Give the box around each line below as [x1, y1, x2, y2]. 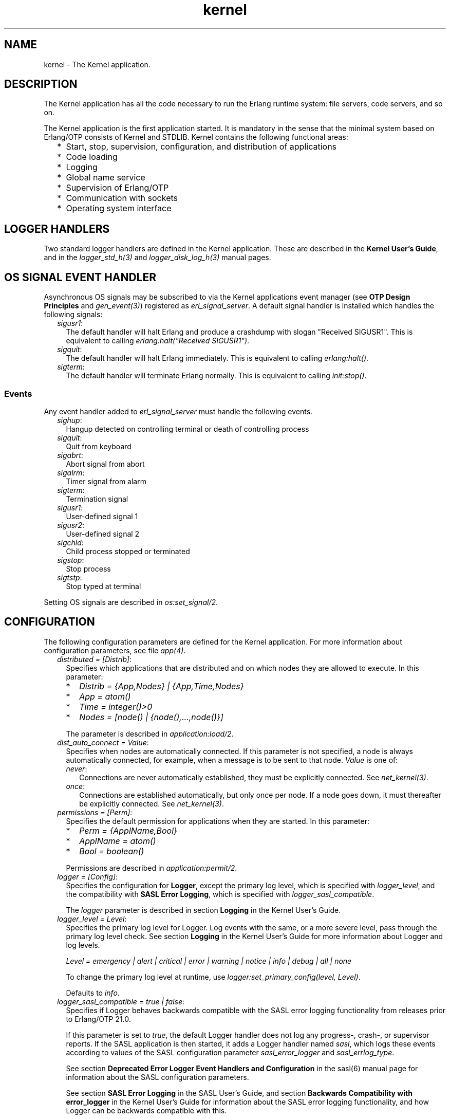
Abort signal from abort [66, 459, 145, 468]
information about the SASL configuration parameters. [66, 1072, 249, 1081]
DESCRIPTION [4, 78, 78, 91]
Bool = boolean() [79, 846, 144, 856]
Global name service [66, 172, 145, 183]
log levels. [66, 940, 100, 949]
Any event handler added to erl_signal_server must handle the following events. [44, 407, 313, 416]
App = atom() [79, 691, 131, 702]
